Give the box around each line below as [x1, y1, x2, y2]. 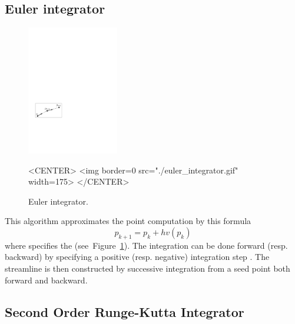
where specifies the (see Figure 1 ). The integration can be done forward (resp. [5, 239, 288, 251]
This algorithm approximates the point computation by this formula [5, 215, 251, 227]
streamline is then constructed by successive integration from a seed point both [5, 262, 290, 275]
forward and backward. [5, 273, 88, 286]
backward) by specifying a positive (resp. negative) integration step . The [5, 250, 270, 263]
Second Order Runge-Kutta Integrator [5, 302, 244, 320]
